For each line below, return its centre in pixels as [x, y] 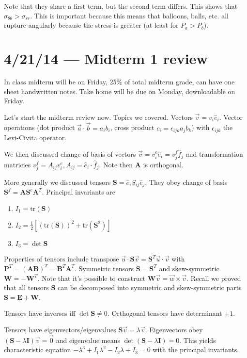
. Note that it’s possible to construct [92, 278]
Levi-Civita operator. [35, 137]
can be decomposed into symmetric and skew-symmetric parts [150, 287]
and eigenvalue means [88, 340]
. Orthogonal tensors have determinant [165, 313]
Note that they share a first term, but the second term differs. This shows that [121, 6]
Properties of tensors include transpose [62, 259]
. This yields [198, 340]
